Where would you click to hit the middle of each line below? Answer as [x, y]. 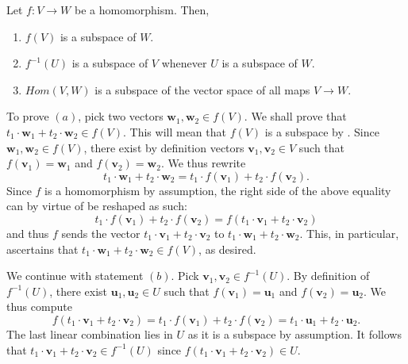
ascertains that [42, 249]
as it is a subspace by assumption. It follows [294, 333]
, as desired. [227, 249]
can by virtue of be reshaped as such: [97, 206]
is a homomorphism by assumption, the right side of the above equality [218, 190]
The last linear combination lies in [90, 333]
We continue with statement [75, 276]
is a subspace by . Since [322, 131]
